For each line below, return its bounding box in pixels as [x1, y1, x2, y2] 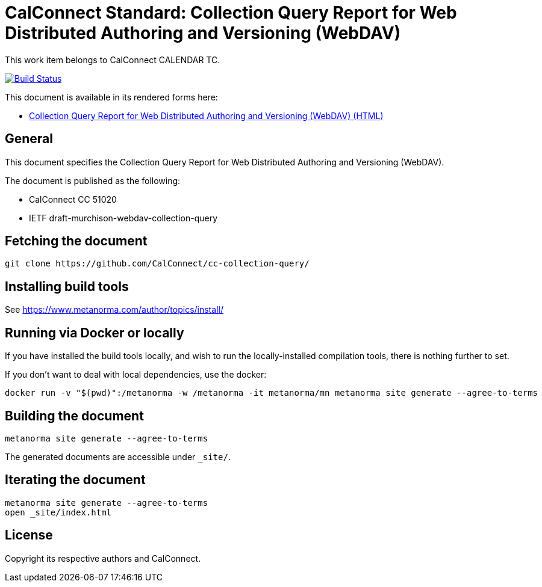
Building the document [5, 408, 144, 423]
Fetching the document [5, 233, 148, 249]
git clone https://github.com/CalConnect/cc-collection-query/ [5, 259, 310, 269]
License [5, 527, 53, 543]
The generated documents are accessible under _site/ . [5, 451, 231, 462]
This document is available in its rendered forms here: [5, 91, 218, 102]
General [5, 131, 54, 147]
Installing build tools [5, 278, 129, 294]
